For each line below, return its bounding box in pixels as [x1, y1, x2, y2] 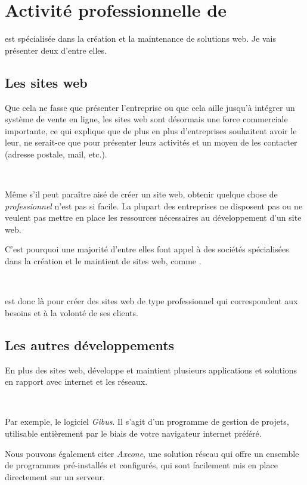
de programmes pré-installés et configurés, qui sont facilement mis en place [5, 459, 278, 471]
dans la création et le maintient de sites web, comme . [5, 255, 201, 267]
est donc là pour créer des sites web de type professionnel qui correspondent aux [5, 295, 298, 307]
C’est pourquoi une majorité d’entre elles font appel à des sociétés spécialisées [5, 243, 289, 255]
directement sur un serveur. [5, 470, 105, 483]
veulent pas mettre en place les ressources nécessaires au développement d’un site [5, 211, 302, 224]
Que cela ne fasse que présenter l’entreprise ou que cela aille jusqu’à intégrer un [5, 101, 295, 113]
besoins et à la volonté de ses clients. [5, 306, 138, 319]
